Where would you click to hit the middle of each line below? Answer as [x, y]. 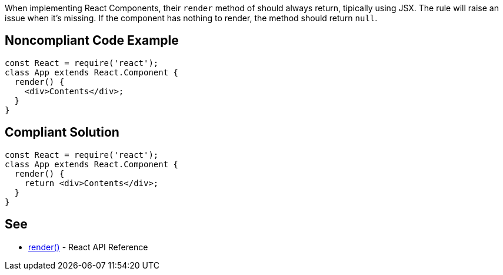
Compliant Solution [62, 132]
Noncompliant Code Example [92, 41]
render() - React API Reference [88, 247]
